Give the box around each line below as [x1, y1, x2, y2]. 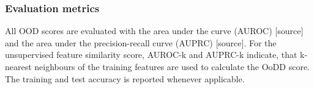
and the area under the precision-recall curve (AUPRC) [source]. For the [5, 36, 277, 49]
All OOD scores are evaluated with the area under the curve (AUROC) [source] [5, 24, 304, 37]
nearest [5, 60, 32, 73]
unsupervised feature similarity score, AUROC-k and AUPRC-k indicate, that [5, 48, 297, 61]
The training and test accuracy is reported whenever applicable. [5, 72, 245, 85]
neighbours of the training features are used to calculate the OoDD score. [34, 60, 310, 73]
